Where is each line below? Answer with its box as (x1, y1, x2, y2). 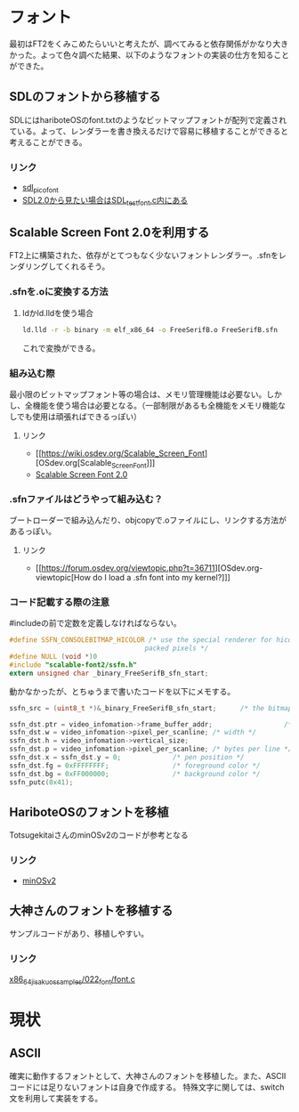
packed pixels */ (144, 644, 209, 653)
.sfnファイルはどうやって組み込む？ (9, 492, 163, 505)
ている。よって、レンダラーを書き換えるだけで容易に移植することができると (9, 126, 289, 136)
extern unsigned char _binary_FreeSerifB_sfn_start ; (9, 669, 209, 678)
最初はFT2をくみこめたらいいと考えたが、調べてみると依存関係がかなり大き (9, 38, 289, 49)
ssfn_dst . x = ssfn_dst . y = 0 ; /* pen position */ (9, 753, 245, 762)
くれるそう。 (63, 261, 110, 272)
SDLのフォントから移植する (9, 89, 161, 104)
